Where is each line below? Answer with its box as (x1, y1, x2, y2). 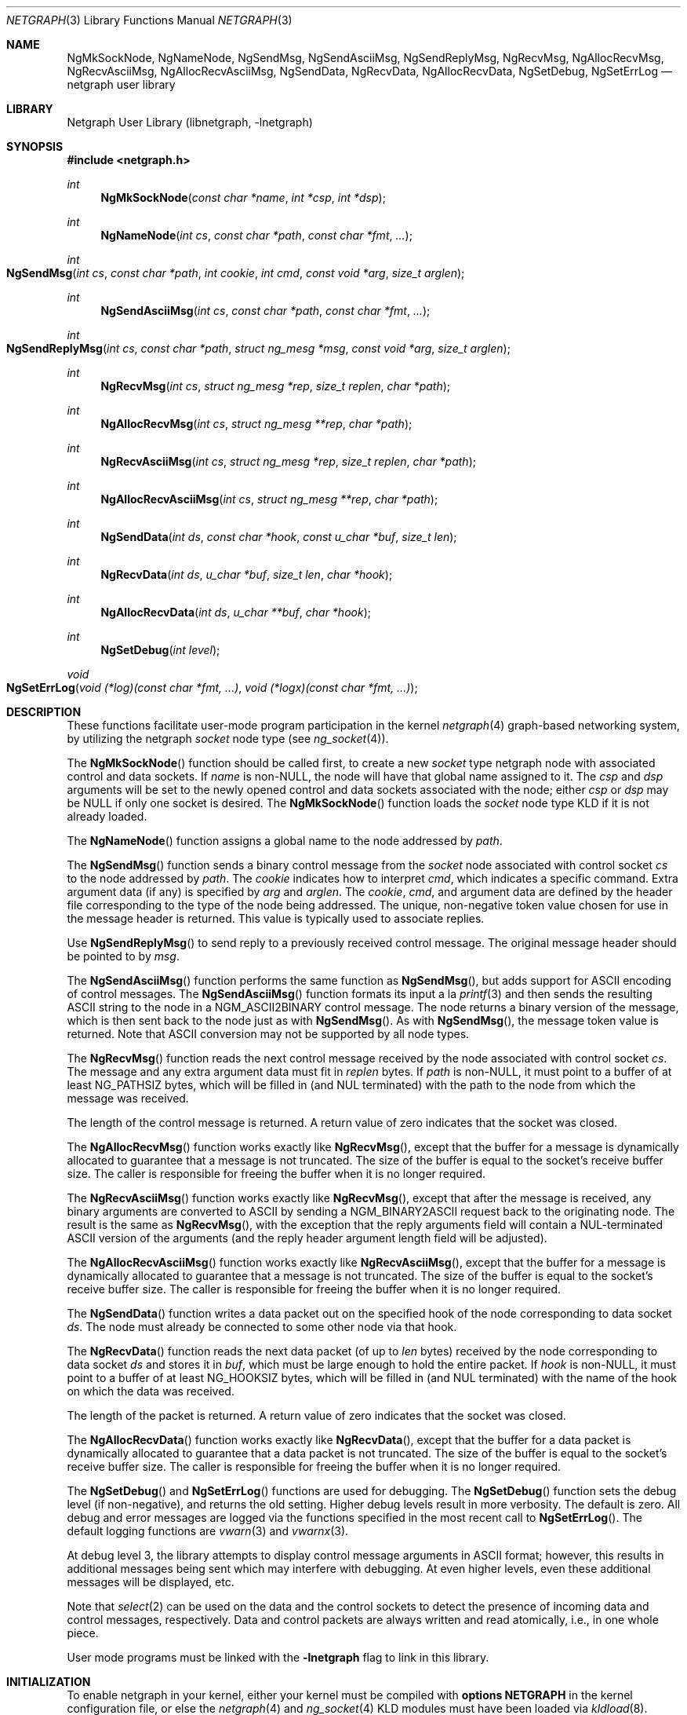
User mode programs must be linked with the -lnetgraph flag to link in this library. (67, 1651, 489, 1664)
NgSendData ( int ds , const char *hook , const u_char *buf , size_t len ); (100, 530, 457, 543)
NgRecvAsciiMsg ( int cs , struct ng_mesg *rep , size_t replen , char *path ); (100, 455, 476, 468)
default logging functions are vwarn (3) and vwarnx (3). (67, 1524, 349, 1538)
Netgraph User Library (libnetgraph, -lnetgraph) (67, 115, 313, 129)
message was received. (67, 1092, 189, 1105)
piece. (67, 1626, 99, 1640)
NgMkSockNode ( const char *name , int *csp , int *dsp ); (100, 191, 386, 204)
